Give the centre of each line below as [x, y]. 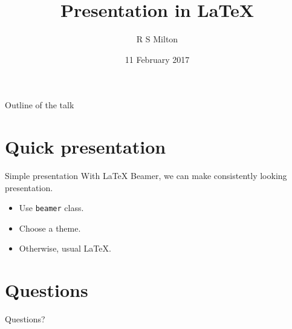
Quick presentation [86, 147]
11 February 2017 [157, 59]
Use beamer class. [51, 208]
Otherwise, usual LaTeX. [65, 248]
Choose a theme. [50, 228]
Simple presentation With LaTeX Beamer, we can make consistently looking [146, 176]
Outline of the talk [40, 105]
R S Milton [157, 39]
